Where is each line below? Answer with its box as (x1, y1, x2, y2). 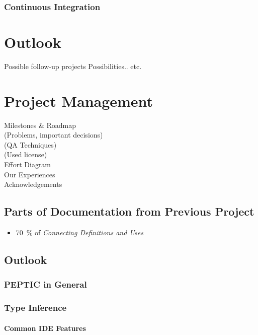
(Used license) (4, 149, 47, 160)
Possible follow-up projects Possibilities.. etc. (4, 60, 142, 71)
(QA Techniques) (4, 139, 57, 150)
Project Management (4, 90, 153, 111)
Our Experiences (4, 169, 55, 179)
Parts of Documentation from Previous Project (4, 204, 254, 219)
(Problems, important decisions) (4, 129, 103, 140)
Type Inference (4, 301, 67, 314)
